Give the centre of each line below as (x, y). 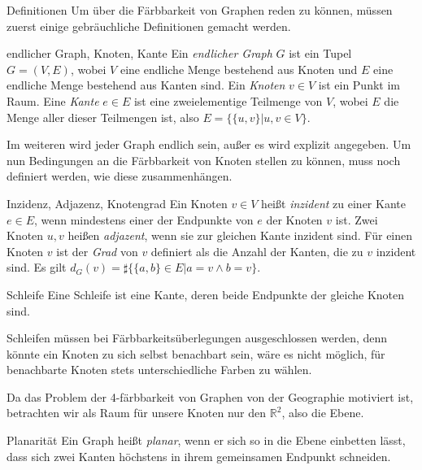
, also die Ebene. (323, 413)
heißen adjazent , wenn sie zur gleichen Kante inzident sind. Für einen (240, 235)
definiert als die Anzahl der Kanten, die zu (257, 251)
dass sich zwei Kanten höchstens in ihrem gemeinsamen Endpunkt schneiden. (199, 456)
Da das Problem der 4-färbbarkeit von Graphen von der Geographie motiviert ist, (210, 396)
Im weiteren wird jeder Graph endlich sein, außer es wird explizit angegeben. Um (209, 144)
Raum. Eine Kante (53, 100)
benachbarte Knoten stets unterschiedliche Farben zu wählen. (159, 370)
